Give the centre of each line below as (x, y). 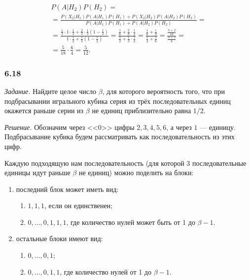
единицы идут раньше (37, 172)
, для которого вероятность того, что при (164, 91)
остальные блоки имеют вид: (59, 238)
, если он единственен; (78, 205)
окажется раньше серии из (44, 110)
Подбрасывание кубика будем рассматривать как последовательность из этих (120, 137)
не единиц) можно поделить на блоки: (136, 172)
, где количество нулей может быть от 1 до (131, 222)
